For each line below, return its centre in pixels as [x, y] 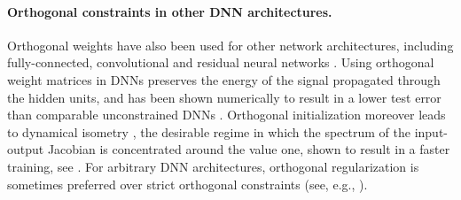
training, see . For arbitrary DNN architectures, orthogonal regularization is [213, 166]
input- [431, 131]
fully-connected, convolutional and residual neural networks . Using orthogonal [221, 62]
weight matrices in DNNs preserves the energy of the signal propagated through [224, 79]
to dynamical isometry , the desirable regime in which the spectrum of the [209, 131]
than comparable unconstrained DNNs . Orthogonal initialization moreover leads [227, 115]
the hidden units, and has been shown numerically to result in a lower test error [224, 97]
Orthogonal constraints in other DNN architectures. [170, 11]
